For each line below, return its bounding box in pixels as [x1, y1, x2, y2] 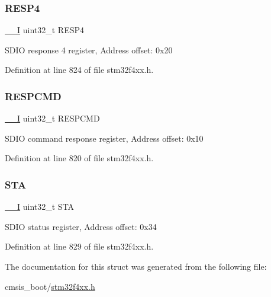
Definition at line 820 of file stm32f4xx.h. [5, 152, 154, 164]
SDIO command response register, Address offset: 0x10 [5, 132, 204, 144]
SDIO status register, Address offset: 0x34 [5, 220, 157, 232]
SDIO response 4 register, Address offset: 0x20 [5, 43, 173, 56]
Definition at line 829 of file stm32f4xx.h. [5, 240, 154, 253]
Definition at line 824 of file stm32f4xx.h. [5, 63, 154, 76]
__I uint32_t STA [5, 200, 75, 213]
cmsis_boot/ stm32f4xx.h [5, 280, 95, 292]
